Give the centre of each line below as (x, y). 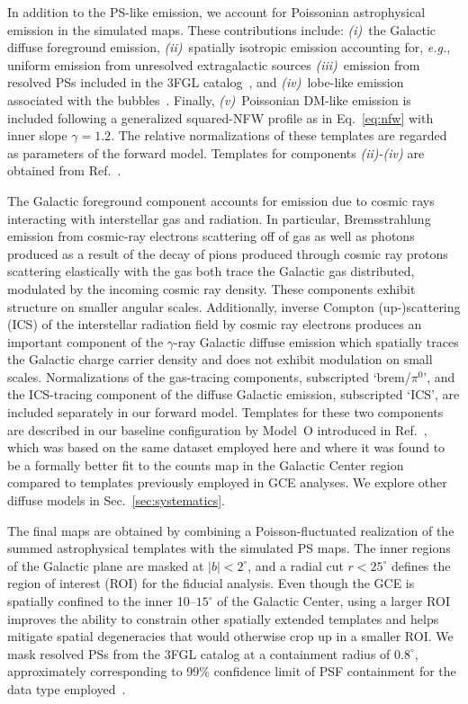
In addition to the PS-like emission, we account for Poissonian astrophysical (216, 12)
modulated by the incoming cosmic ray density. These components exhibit (211, 288)
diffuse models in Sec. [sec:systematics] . (116, 500)
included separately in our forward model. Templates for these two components (225, 412)
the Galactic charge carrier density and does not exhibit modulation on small (220, 359)
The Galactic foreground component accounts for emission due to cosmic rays (221, 200)
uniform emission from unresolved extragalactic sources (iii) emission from (214, 64)
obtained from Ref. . (64, 170)
